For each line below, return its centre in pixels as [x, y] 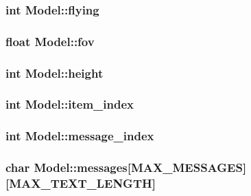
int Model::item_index [70, 104]
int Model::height [55, 73]
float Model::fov [50, 41]
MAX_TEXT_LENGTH [81, 183]
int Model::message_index [80, 136]
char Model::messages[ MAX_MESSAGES [124, 167]
